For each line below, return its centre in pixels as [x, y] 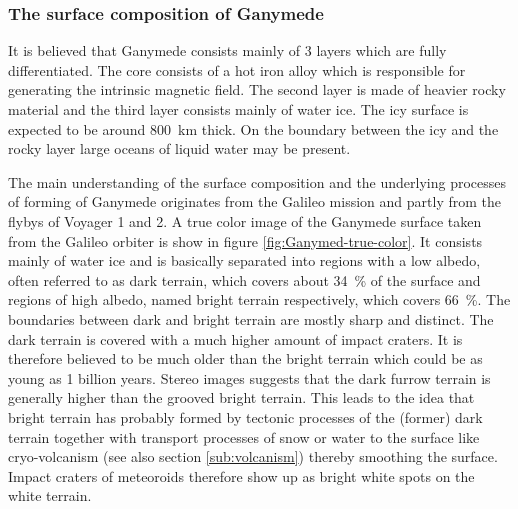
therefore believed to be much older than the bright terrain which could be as [245, 358]
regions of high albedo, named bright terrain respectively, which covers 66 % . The [259, 299]
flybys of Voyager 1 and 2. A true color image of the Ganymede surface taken [245, 220]
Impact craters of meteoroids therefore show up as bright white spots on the [241, 475]
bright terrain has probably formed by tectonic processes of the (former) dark [245, 416]
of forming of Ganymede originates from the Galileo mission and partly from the [254, 201]
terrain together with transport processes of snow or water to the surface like [244, 436]
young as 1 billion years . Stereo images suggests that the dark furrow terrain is [249, 377]
